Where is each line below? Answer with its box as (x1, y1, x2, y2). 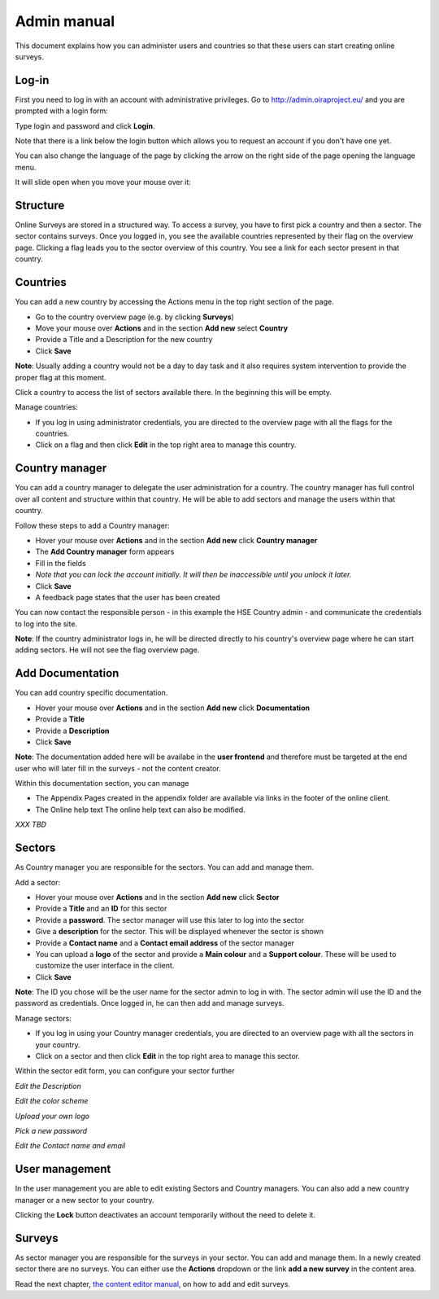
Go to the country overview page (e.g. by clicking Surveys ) (35, 312, 235, 322)
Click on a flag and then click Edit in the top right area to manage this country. (35, 440, 297, 450)
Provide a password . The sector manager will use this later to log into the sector (35, 915, 305, 924)
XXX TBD (15, 819, 46, 830)
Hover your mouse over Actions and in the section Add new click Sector (35, 892, 280, 902)
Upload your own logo (15, 1111, 89, 1121)
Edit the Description (15, 1081, 81, 1091)
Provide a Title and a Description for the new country (35, 335, 213, 344)
